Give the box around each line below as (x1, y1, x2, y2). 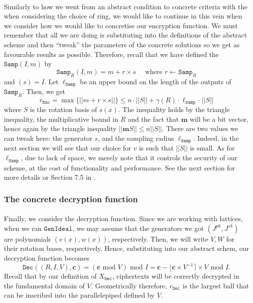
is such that (139, 143, 174, 153)
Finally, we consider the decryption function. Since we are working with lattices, (4, 213, 243, 224)
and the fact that (127, 114, 179, 124)
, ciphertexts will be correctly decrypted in (112, 271, 239, 281)
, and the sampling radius (97, 133, 174, 143)
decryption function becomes (4, 252, 90, 263)
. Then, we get (22, 86, 65, 96)
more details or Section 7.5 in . (4, 172, 96, 182)
